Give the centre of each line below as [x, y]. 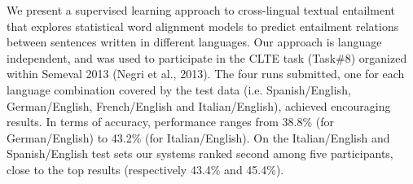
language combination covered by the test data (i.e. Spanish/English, [179, 89]
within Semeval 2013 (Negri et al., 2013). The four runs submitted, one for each [206, 74]
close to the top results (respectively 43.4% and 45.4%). [145, 169]
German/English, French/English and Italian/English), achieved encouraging [199, 105]
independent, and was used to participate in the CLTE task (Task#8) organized [207, 57]
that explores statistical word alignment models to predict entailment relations [203, 26]
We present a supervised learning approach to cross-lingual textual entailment [201, 10]
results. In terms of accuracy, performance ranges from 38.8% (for [170, 122]
